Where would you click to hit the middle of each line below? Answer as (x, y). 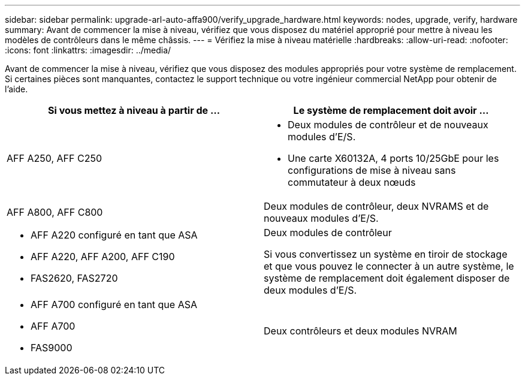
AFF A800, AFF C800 (55, 212)
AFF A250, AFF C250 (54, 158)
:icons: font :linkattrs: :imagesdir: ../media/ (88, 50)
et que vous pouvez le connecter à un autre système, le (389, 266)
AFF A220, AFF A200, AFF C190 (103, 257)
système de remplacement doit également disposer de (387, 278)
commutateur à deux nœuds (352, 182)
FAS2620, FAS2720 (74, 278)
